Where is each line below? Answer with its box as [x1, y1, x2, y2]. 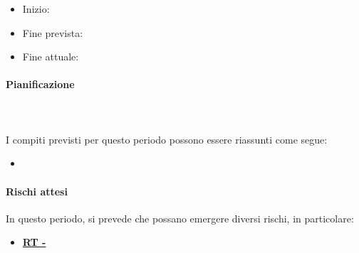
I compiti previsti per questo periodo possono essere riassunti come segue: [6, 131, 328, 146]
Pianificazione [6, 77, 75, 92]
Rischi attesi [6, 183, 68, 198]
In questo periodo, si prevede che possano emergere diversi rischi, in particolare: [6, 210, 354, 225]
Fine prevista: [22, 25, 83, 40]
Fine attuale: [22, 49, 79, 64]
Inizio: [22, 1, 50, 16]
